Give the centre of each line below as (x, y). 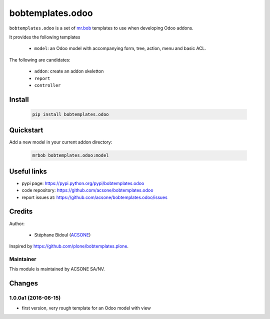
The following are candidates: (40, 59)
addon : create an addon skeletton (69, 71)
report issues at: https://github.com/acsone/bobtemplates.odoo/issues (94, 197)
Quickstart (26, 130)
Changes (24, 283)
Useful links (28, 171)
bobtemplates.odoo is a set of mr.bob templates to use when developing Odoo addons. (101, 28)
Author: (17, 223)
